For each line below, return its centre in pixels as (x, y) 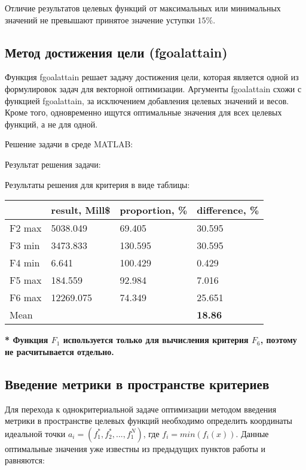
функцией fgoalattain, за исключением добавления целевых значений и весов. (147, 100)
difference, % (228, 210)
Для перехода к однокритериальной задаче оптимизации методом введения (141, 409)
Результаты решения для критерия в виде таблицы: (97, 184)
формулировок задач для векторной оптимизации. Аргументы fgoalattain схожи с (153, 88)
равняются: (25, 460)
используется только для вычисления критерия (156, 340)
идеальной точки (35, 433)
